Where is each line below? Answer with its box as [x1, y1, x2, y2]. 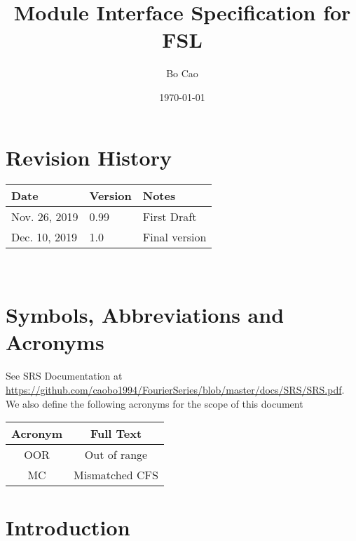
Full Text [90, 425, 142, 442]
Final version [142, 229, 207, 246]
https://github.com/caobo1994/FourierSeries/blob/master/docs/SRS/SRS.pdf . [6, 382, 345, 396]
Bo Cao [166, 66, 198, 81]
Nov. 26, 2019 [11, 208, 78, 225]
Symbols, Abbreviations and [6, 300, 285, 329]
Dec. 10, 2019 [11, 229, 77, 246]
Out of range [84, 446, 148, 463]
